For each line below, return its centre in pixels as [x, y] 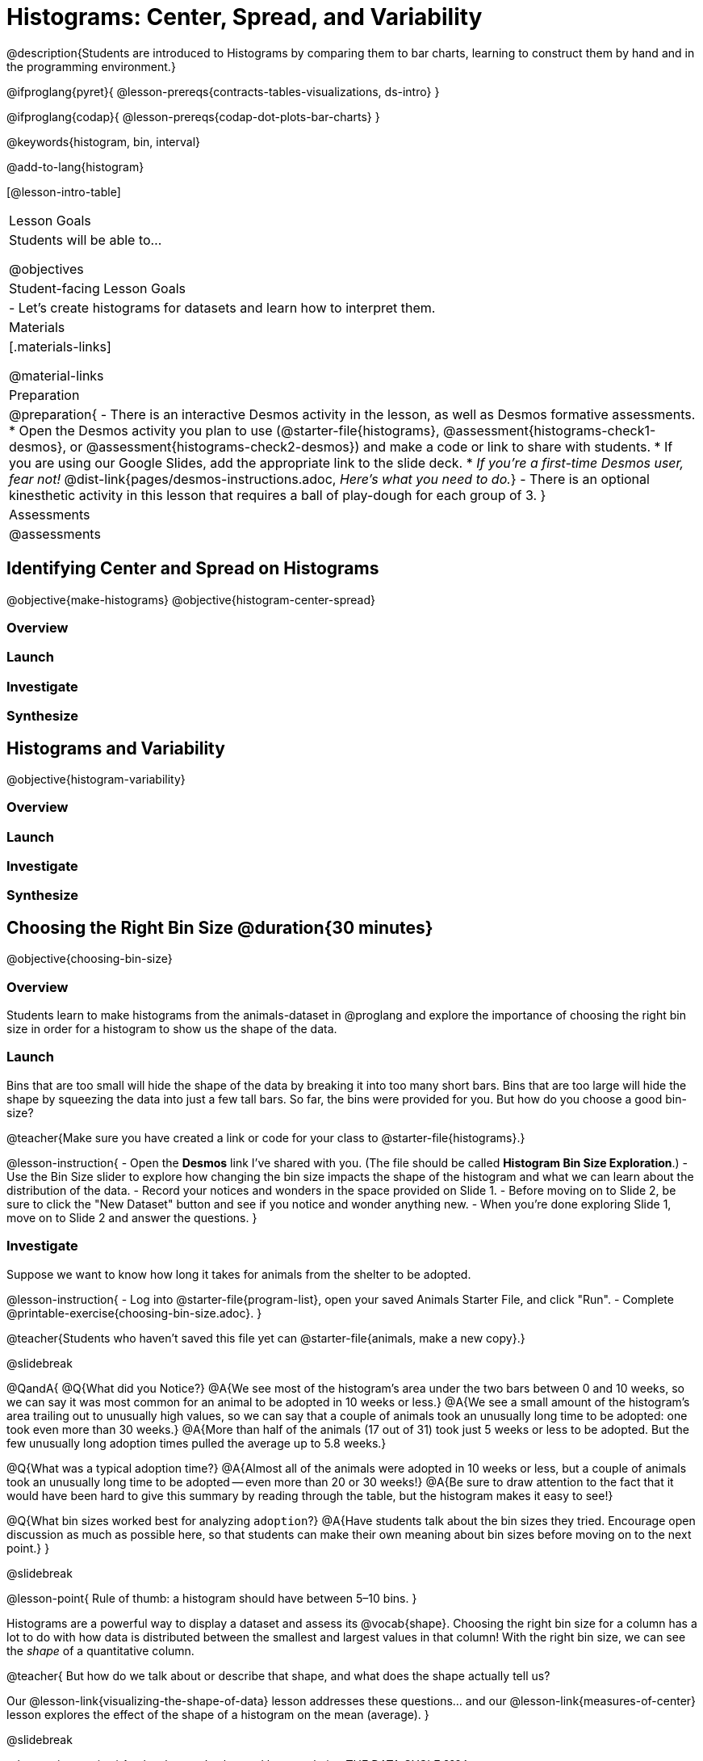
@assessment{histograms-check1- [550, 430]
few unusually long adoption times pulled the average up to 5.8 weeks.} [197, 1443]
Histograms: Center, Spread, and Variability [245, 17]
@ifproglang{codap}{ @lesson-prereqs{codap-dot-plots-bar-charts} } [193, 116]
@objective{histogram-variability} [96, 779]
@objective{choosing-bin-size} [90, 959]
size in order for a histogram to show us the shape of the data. [172, 1029]
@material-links [56, 375]
